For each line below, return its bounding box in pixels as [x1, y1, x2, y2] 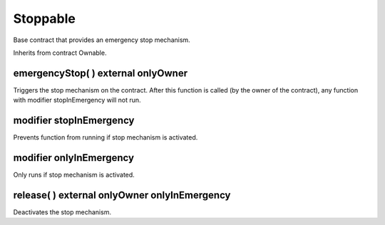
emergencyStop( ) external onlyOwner [13, 67, 188, 79]
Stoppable [13, 11, 76, 26]
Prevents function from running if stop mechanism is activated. [13, 133, 198, 142]
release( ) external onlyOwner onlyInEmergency [13, 189, 231, 201]
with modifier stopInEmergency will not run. [13, 96, 142, 105]
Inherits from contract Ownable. [13, 48, 107, 57]
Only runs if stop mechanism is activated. [13, 171, 135, 179]
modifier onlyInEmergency [13, 152, 135, 164]
